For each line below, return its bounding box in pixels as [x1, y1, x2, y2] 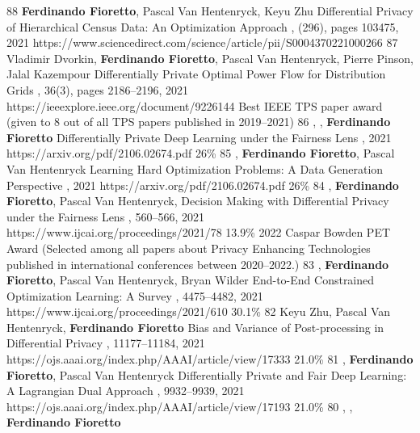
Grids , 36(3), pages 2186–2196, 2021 [6, 81, 189, 98]
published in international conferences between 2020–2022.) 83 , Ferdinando [6, 255, 389, 272]
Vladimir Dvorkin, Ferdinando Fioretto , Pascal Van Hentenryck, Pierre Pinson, [6, 49, 414, 66]
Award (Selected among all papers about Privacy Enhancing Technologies [6, 239, 371, 256]
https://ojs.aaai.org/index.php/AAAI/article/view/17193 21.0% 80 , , [6, 397, 353, 414]
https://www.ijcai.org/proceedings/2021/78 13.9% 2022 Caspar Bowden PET [6, 224, 391, 241]
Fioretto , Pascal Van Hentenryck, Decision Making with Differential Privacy [6, 192, 389, 209]
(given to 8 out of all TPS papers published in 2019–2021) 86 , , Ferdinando [6, 113, 391, 130]
